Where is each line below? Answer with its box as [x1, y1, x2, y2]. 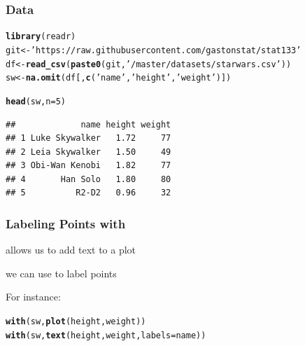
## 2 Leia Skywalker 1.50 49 [6, 146, 171, 157]
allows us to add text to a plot [6, 242, 136, 257]
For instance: [6, 289, 61, 304]
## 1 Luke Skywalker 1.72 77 [6, 133, 171, 144]
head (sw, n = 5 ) [6, 96, 66, 106]
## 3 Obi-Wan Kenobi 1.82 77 [6, 160, 171, 171]
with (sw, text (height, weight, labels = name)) [6, 330, 206, 340]
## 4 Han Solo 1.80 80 [6, 174, 171, 184]
